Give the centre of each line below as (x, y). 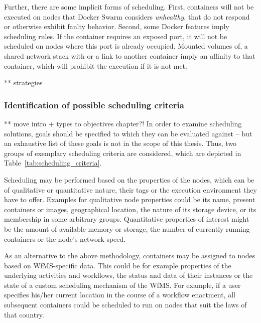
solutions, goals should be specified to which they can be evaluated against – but (128, 133)
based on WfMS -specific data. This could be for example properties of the (118, 265)
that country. (24, 314)
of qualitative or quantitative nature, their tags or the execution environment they (130, 189)
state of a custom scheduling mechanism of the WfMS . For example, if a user (122, 285)
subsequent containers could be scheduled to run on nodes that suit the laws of (125, 305)
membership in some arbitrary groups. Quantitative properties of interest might (127, 219)
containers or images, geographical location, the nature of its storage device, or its (130, 209)
